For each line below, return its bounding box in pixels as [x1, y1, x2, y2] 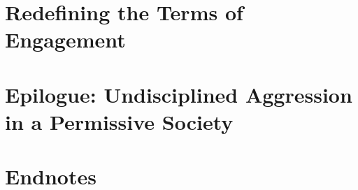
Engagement [5, 25, 126, 54]
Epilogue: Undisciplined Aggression [5, 80, 352, 108]
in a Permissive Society [5, 107, 234, 136]
